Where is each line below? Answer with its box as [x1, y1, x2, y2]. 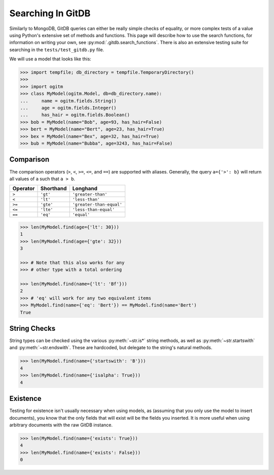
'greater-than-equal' [72, 202, 123, 208]
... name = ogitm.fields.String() [20, 98, 117, 104]
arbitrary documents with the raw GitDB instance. [9, 422, 113, 428]
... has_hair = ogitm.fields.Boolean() [20, 112, 130, 118]
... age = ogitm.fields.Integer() [20, 105, 117, 111]
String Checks [9, 324, 56, 332]
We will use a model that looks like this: [9, 56, 91, 62]
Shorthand [40, 185, 67, 192]
